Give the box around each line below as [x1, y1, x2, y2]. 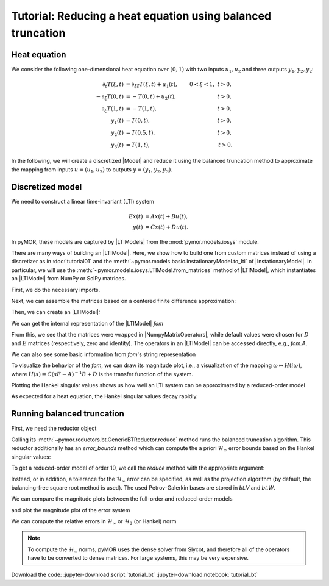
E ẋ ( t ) [129, 213, 143, 220]
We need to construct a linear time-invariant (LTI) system [11, 198, 155, 205]
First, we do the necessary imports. [11, 286, 101, 293]
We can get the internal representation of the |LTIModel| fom [11, 320, 164, 327]
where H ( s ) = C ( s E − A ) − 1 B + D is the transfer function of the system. [11, 370, 193, 377]
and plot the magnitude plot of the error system [11, 506, 130, 513]
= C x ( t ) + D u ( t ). [145, 223, 189, 230]
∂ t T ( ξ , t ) [102, 81, 124, 89]
